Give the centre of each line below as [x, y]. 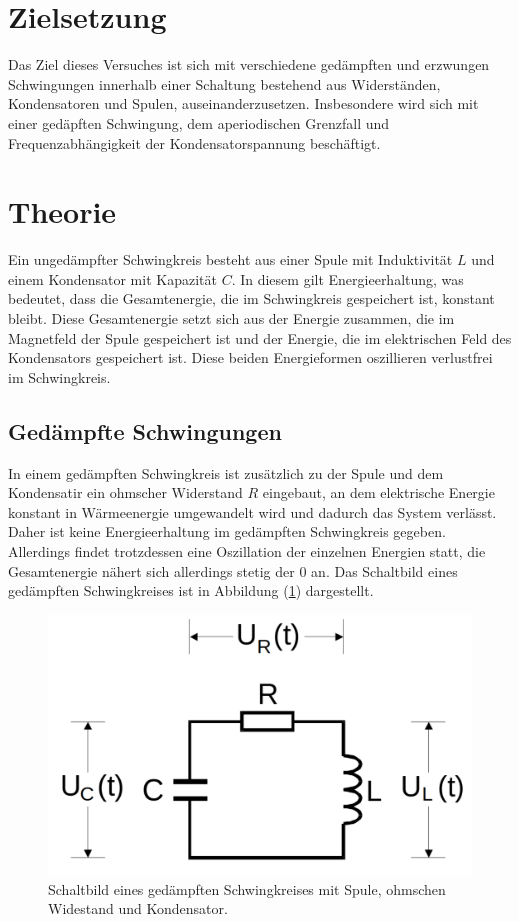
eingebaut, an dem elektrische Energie [378, 492]
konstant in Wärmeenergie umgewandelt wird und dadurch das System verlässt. [252, 511]
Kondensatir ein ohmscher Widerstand [125, 492]
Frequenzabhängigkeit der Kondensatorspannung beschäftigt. [194, 142]
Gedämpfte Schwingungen [145, 430]
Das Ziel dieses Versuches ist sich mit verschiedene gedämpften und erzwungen [249, 64]
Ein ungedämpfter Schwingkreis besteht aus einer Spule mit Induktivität [230, 259]
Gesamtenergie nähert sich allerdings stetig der [151, 570]
